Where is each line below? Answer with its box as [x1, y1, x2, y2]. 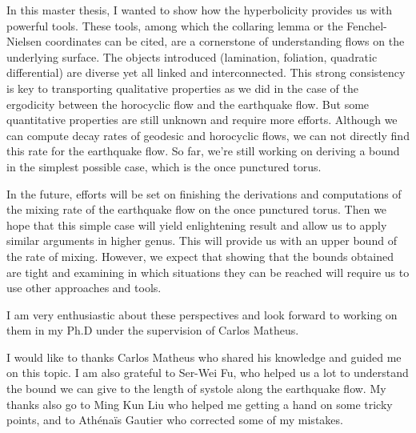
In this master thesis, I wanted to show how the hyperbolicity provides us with [6, 2, 393, 18]
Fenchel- [346, 17, 387, 34]
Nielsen [6, 33, 42, 50]
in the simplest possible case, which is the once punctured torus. [6, 158, 322, 174]
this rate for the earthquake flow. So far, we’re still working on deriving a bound [6, 142, 400, 159]
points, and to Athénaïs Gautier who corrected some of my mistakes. [6, 411, 343, 428]
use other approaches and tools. [6, 279, 162, 296]
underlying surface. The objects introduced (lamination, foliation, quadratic [6, 48, 378, 65]
